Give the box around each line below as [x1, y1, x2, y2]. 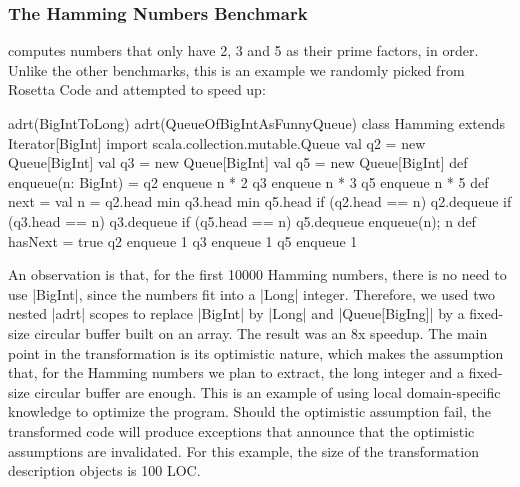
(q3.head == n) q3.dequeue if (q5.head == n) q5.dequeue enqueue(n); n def [8, 210, 476, 231]
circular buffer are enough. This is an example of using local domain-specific [34, 381, 501, 402]
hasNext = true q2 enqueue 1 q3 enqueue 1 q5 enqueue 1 [8, 230, 358, 251]
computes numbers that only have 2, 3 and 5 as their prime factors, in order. [8, 40, 479, 61]
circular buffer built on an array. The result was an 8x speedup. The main [34, 322, 488, 343]
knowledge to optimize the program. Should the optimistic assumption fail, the [8, 401, 491, 422]
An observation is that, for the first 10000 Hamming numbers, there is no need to [8, 264, 507, 285]
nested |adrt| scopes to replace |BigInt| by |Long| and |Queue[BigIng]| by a [8, 303, 465, 324]
